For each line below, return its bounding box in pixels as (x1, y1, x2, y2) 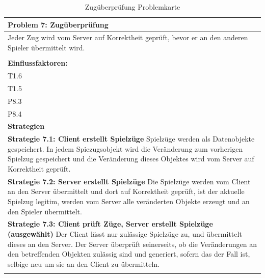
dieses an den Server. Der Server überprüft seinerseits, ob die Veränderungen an (8, 238, 257, 249)
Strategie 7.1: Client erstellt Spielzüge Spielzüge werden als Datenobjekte (8, 133, 255, 144)
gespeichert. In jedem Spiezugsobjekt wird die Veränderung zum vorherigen (8, 143, 243, 154)
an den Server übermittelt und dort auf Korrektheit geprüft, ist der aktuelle (8, 186, 245, 197)
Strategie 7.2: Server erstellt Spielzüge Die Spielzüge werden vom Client (8, 176, 251, 186)
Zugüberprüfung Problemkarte (85, 2, 180, 12)
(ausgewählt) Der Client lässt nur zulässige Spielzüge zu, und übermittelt (8, 229, 242, 239)
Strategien (8, 121, 45, 131)
